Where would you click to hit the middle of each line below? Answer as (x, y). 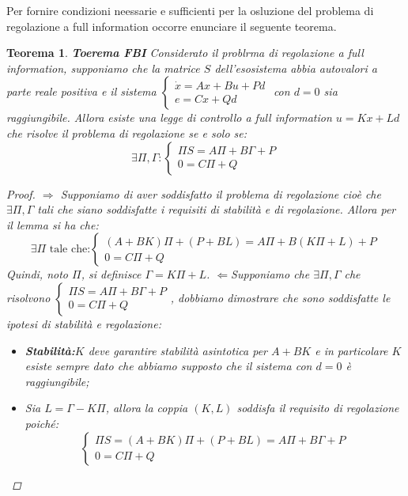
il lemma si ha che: (53, 224)
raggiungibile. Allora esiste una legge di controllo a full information (169, 117)
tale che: (70, 250)
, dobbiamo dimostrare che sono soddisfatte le (280, 297)
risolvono (28, 297)
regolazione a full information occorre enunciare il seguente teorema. (172, 26)
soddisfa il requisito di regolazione (318, 408)
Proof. (21, 193)
